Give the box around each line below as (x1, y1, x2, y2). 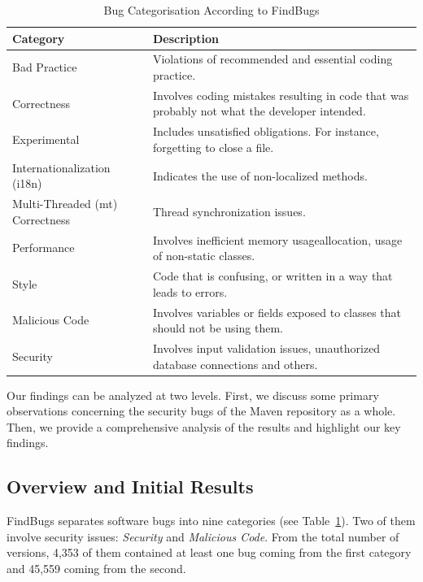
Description (152, 29, 219, 46)
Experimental (12, 131, 80, 148)
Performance (12, 239, 75, 256)
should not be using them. (152, 319, 283, 337)
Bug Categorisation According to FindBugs (103, 2, 320, 18)
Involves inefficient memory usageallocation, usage (152, 231, 403, 248)
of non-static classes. (152, 247, 255, 264)
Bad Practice (12, 59, 77, 76)
